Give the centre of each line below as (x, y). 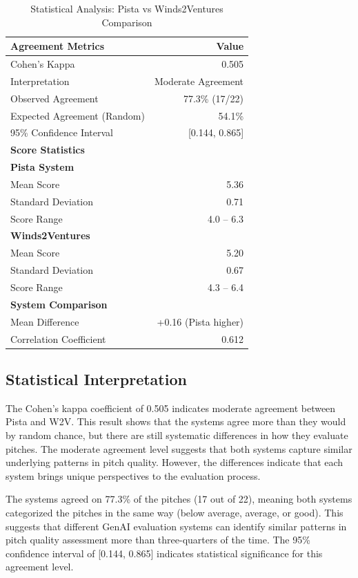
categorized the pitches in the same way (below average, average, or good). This (175, 512)
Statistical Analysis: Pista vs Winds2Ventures (127, 8)
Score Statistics (48, 150)
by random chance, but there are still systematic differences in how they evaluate (177, 435)
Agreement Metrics (58, 46)
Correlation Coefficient (58, 338)
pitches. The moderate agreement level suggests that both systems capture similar (179, 448)
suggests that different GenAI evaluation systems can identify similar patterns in (176, 526)
